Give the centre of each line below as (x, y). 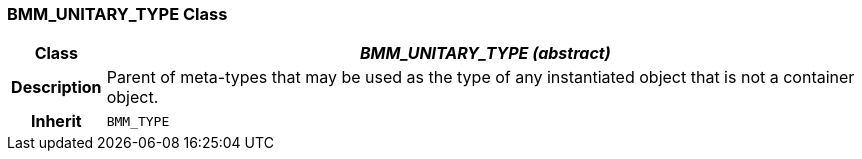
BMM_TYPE (138, 121)
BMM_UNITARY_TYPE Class (117, 14)
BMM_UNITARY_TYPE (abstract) (485, 53)
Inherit (56, 121)
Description (56, 87)
